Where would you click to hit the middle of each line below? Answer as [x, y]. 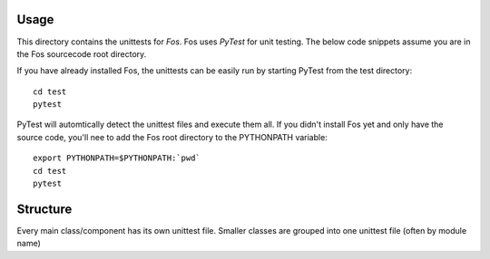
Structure [44, 209]
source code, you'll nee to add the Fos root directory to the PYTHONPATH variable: [172, 137]
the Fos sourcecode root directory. [82, 53]
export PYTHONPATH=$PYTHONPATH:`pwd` [117, 158]
